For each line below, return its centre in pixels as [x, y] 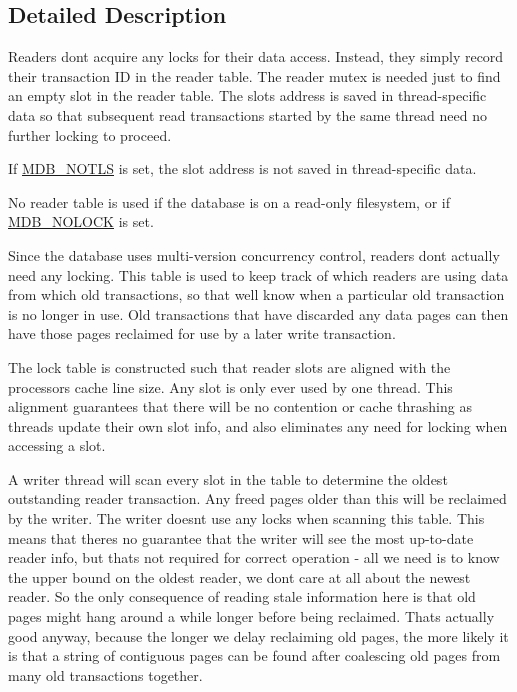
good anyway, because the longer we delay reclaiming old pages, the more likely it [258, 635]
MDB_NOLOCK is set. [81, 221]
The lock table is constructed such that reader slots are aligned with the [229, 366]
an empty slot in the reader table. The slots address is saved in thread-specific [247, 95]
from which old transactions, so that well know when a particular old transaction [256, 294]
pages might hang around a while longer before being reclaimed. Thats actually [251, 616]
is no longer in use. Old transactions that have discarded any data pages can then [258, 313]
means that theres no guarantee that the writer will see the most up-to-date [241, 537]
